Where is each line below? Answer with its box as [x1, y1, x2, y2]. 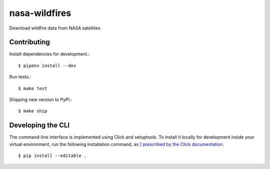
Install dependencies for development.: [9, 51, 90, 57]
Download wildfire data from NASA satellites [9, 25, 101, 31]
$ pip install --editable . [18, 153, 87, 158]
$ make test [18, 85, 47, 91]
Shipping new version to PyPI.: [9, 96, 72, 102]
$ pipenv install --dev [18, 62, 76, 68]
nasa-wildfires [9, 7, 71, 18]
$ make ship [18, 108, 47, 114]
